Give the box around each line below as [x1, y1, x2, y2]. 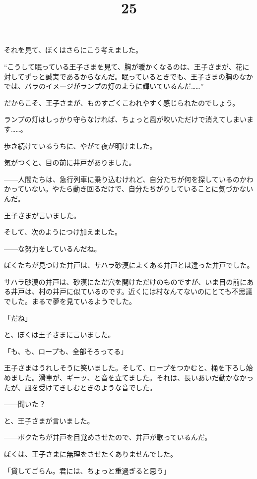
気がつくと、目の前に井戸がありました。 [4, 157, 136, 168]
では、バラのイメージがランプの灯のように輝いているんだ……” [4, 81, 204, 91]
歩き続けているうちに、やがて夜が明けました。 [4, 140, 157, 151]
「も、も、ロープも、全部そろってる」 [4, 346, 128, 356]
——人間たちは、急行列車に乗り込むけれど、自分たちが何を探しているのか [4, 174, 247, 184]
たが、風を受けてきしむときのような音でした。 [4, 382, 157, 392]
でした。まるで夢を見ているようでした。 [4, 296, 136, 306]
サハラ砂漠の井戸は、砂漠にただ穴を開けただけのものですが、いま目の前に [4, 276, 247, 287]
